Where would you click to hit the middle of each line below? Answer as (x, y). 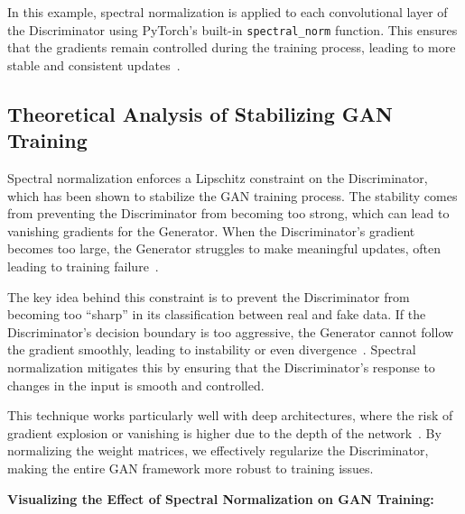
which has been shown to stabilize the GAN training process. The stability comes (232, 195)
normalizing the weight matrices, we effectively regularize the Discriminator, (218, 450)
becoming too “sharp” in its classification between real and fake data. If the (217, 314)
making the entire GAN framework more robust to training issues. (191, 468)
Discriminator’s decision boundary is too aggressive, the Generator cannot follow (231, 331)
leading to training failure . (83, 266)
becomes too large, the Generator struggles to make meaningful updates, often (224, 248)
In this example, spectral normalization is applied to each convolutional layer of (228, 12)
